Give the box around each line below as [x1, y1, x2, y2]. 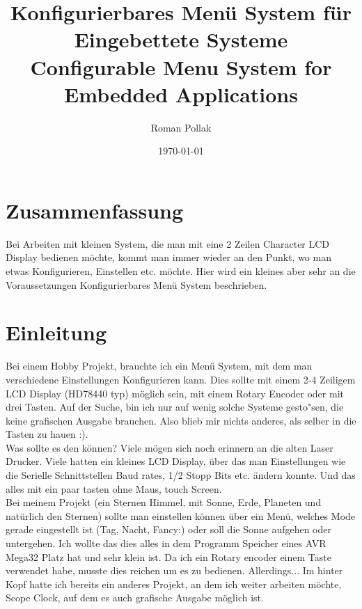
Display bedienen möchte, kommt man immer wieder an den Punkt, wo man [6, 250, 331, 264]
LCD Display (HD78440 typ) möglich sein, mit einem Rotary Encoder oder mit [6, 386, 344, 400]
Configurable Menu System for [30, 52, 332, 81]
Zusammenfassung [6, 196, 184, 224]
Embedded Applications [64, 79, 298, 108]
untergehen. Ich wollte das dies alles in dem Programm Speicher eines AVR [6, 536, 326, 551]
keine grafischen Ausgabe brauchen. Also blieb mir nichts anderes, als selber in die [6, 413, 356, 427]
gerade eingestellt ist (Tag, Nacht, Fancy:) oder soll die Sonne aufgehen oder [6, 522, 331, 537]
